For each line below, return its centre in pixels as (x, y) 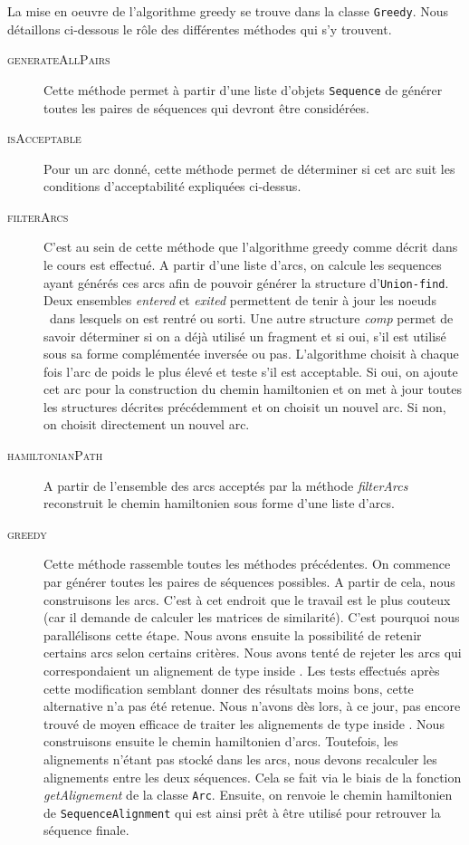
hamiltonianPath (55, 455)
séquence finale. (86, 830)
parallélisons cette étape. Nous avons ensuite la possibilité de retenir (233, 634)
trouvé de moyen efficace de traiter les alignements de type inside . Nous (244, 723)
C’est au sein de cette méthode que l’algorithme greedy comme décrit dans (251, 247)
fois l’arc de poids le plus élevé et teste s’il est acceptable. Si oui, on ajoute (251, 371)
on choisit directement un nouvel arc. (147, 424)
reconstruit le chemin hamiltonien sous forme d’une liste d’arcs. (219, 503)
